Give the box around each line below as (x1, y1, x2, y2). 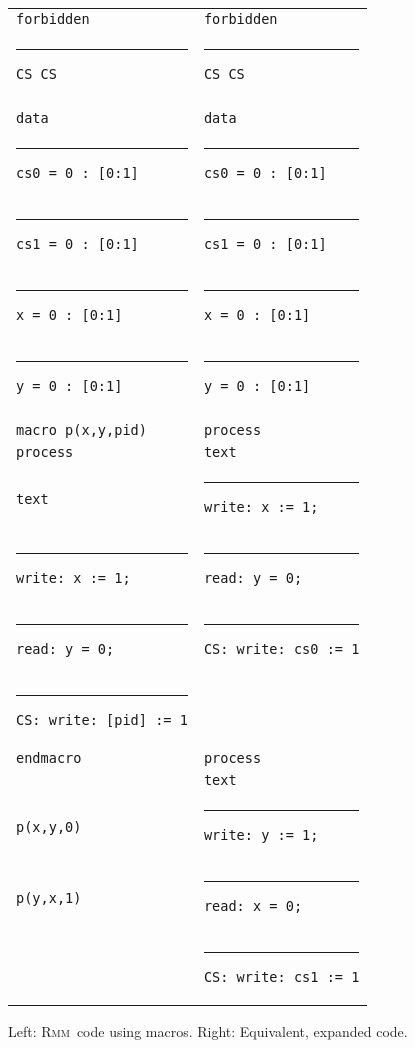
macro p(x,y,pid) (16, 422, 147, 438)
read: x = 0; (203, 898, 303, 914)
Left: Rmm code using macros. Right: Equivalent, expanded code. (8, 1021, 408, 1041)
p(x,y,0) (16, 818, 82, 835)
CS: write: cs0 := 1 (203, 641, 360, 657)
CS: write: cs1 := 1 (203, 969, 360, 985)
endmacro (16, 750, 82, 766)
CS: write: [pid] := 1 (16, 712, 188, 728)
